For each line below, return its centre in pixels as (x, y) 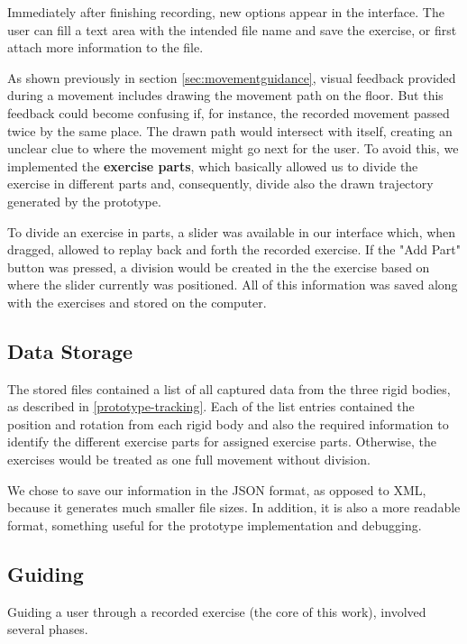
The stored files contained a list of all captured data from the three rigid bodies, (229, 388)
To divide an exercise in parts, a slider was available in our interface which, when (232, 231)
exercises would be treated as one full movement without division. (189, 460)
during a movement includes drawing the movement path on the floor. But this (225, 95)
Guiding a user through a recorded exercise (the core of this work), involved (217, 611)
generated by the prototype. (84, 201)
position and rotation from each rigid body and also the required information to (228, 423)
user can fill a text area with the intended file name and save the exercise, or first (232, 29)
